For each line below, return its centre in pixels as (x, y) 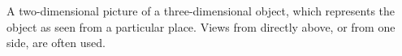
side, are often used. (56, 43)
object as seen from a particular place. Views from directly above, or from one (201, 26)
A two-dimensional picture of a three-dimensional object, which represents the (201, 11)
